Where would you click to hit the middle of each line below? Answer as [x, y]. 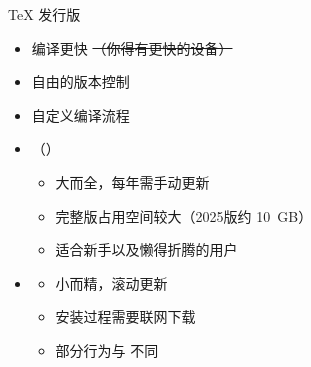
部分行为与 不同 [107, 349]
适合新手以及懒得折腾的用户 [146, 249]
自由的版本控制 [80, 81]
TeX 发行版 [44, 14]
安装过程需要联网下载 [125, 316]
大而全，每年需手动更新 [132, 181]
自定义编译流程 [80, 114]
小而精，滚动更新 [111, 282]
